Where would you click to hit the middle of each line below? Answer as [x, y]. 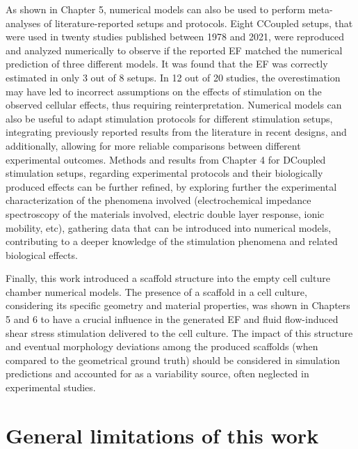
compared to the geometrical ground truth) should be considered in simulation [173, 360]
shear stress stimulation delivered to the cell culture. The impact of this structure [179, 332]
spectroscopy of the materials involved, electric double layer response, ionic [165, 213]
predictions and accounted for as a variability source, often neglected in [157, 373]
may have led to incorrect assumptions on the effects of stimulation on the [164, 91]
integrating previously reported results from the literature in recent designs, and [176, 132]
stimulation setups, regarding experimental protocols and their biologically [164, 173]
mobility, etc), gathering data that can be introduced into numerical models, [169, 227]
